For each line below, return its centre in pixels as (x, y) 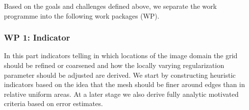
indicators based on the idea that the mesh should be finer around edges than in (124, 84)
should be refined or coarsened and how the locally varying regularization (114, 65)
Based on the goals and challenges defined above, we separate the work (111, 6)
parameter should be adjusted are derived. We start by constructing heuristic (120, 75)
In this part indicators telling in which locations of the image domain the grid (121, 55)
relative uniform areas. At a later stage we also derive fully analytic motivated (121, 94)
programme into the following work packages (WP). (82, 15)
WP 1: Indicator (37, 37)
